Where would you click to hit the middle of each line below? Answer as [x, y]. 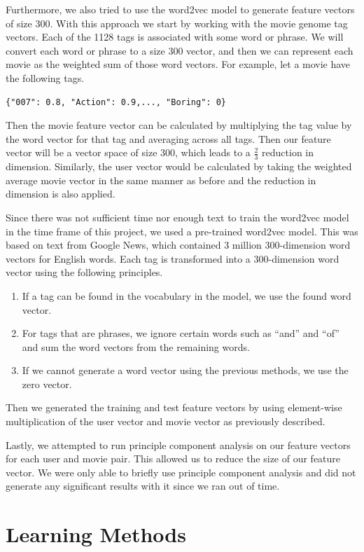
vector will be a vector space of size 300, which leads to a [128, 152]
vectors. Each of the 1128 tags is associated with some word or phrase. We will [175, 37]
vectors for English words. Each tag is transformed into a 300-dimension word [173, 258]
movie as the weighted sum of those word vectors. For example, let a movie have [178, 64]
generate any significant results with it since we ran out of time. [143, 486]
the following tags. [45, 77]
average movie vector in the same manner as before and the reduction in [161, 180]
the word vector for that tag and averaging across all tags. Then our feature [168, 138]
